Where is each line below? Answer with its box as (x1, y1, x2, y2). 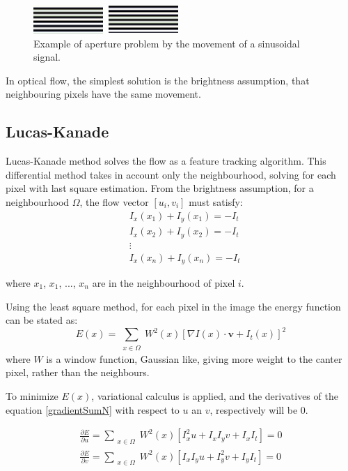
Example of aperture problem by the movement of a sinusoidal (33, 36, 300, 50)
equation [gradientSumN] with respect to (6, 402, 180, 417)
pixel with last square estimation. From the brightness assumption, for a (6, 181, 314, 195)
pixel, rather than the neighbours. (6, 365, 150, 380)
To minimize (6, 389, 58, 403)
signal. (33, 50, 61, 64)
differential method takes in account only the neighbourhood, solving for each (6, 167, 336, 181)
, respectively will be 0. (209, 402, 308, 417)
